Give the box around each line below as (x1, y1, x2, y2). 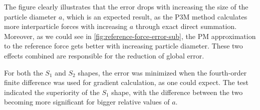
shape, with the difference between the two (111, 86, 243, 97)
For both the (4, 67, 43, 77)
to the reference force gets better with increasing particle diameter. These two (4, 40, 243, 51)
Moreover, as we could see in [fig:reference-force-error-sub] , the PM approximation (4, 30, 256, 41)
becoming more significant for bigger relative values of (4, 96, 170, 107)
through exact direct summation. (135, 21, 237, 31)
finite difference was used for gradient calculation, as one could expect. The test (4, 77, 249, 87)
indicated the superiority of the (4, 86, 100, 97)
